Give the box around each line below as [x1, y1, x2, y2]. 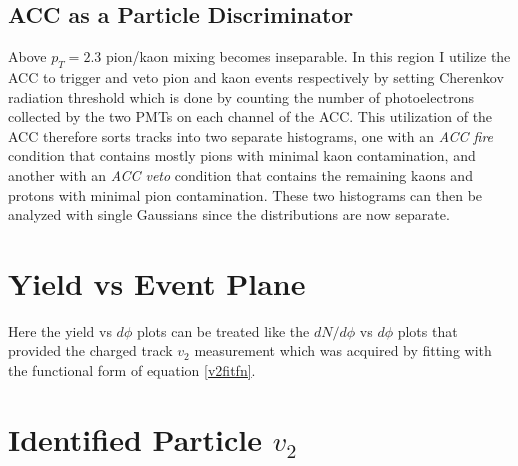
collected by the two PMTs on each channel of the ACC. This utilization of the [8, 106, 493, 127]
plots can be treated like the [136, 320, 310, 341]
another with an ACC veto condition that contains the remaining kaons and [8, 164, 473, 185]
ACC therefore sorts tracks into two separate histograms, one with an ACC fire [8, 125, 494, 146]
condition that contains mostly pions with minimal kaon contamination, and [8, 145, 476, 166]
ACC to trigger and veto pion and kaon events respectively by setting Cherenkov [8, 67, 504, 87]
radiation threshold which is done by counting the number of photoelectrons [8, 86, 474, 107]
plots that [397, 320, 458, 341]
